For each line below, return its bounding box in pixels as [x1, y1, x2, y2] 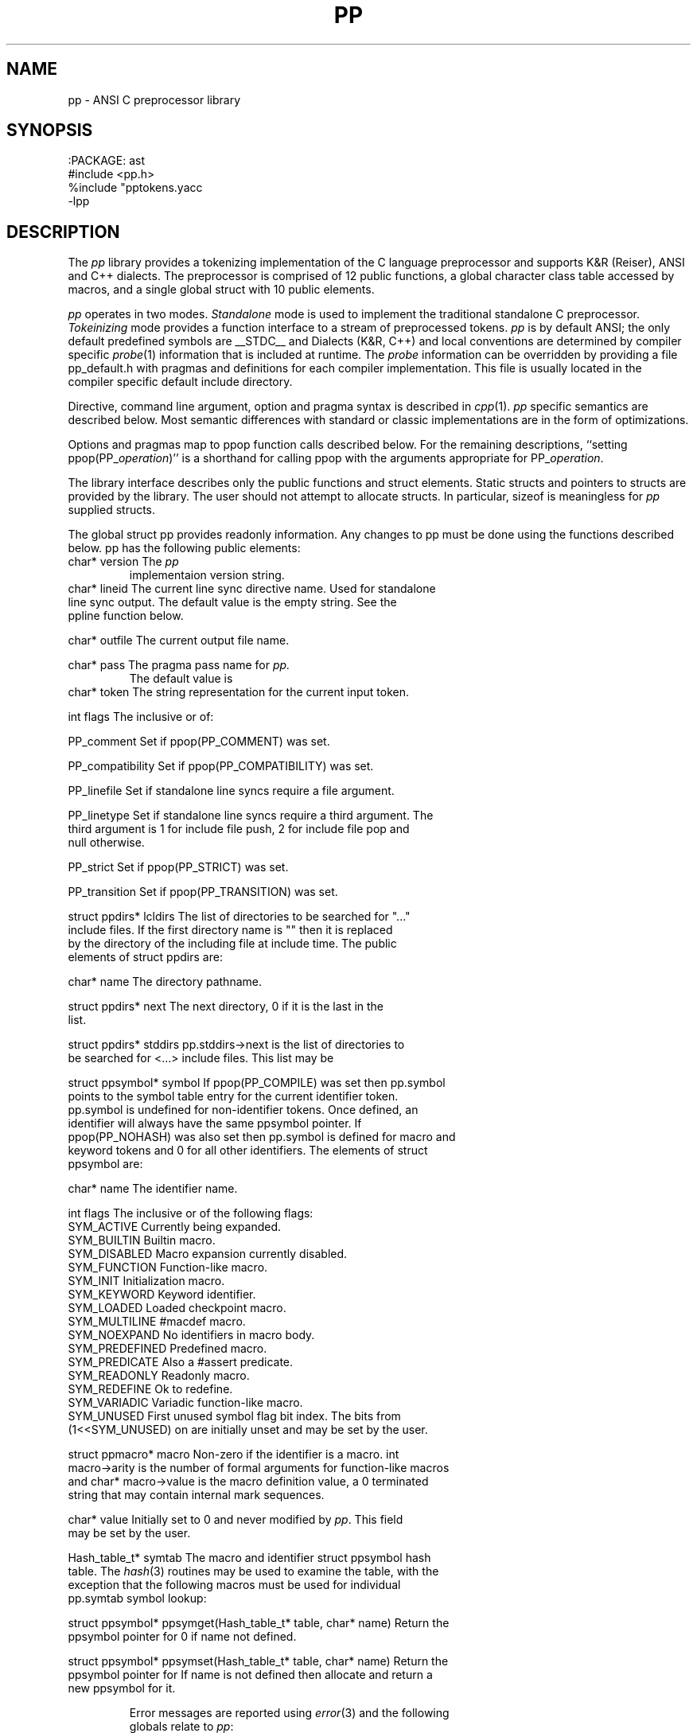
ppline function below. [68, 609, 184, 623]
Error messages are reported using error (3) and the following [129, 1706, 450, 1720]
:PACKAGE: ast [68, 154, 145, 168]
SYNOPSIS [6, 120, 93, 141]
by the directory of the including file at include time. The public [68, 937, 397, 951]
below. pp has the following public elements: [68, 541, 301, 555]
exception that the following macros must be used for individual [68, 1578, 401, 1592]
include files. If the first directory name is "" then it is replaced [68, 923, 393, 937]
